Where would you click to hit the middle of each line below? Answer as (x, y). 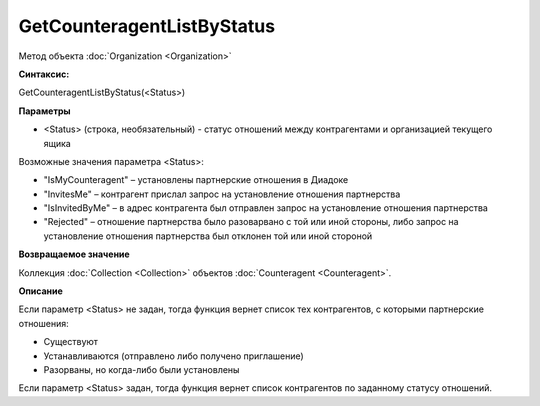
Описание (41, 291)
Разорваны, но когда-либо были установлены (141, 369)
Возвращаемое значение (74, 254)
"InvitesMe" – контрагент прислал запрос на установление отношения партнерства (222, 194)
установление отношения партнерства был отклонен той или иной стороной (208, 236)
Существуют (71, 342)
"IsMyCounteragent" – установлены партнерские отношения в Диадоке (196, 180)
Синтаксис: (44, 74)
